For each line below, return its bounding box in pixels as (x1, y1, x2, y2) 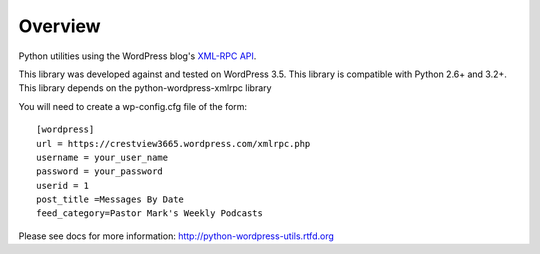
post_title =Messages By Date (36, 194, 185, 205)
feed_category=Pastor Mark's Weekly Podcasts (36, 208, 264, 219)
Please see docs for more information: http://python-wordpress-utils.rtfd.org (18, 230, 335, 242)
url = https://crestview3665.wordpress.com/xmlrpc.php (36, 138, 311, 149)
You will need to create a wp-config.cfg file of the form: (18, 100, 248, 112)
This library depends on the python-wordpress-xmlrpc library (18, 82, 272, 94)
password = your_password (36, 166, 164, 177)
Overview (18, 15, 101, 37)
